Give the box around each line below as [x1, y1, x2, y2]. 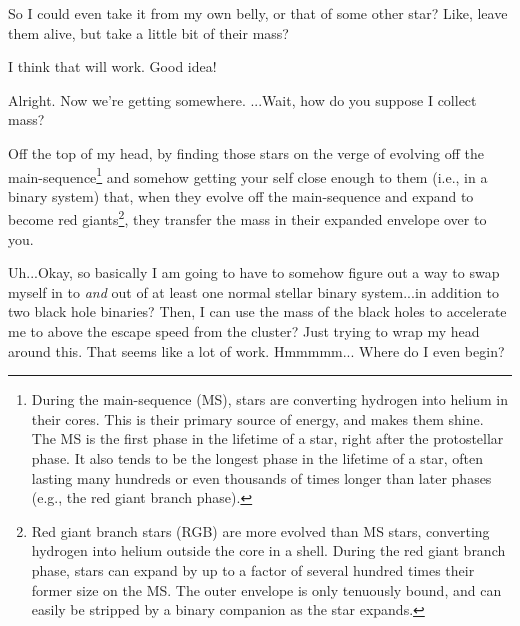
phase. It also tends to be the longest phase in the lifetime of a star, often [31, 448, 483, 468]
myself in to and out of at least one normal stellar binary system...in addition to [8, 281, 499, 302]
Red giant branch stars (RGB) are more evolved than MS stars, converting [31, 520, 490, 541]
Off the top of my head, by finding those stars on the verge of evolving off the [8, 142, 484, 163]
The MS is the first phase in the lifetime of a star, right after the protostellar [31, 428, 504, 449]
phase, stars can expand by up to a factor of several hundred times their [31, 559, 475, 580]
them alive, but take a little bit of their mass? [8, 22, 289, 43]
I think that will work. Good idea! [8, 56, 217, 77]
